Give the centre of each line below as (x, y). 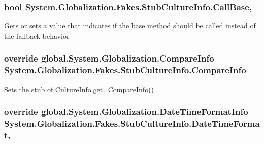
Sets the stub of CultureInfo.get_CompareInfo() (79, 89)
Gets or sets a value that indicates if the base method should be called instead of (130, 26)
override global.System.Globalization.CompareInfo (109, 58)
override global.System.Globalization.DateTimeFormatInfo (126, 112)
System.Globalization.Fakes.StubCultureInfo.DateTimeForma (132, 123)
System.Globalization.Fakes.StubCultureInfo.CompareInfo (125, 70)
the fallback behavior (37, 35)
